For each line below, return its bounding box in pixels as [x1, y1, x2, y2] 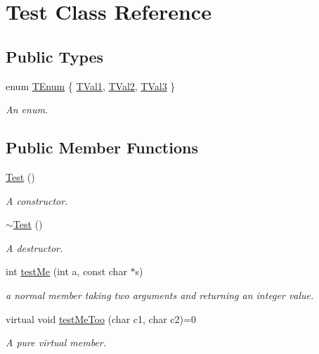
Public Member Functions [6, 137, 198, 158]
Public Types [6, 45, 104, 67]
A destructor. [6, 240, 63, 255]
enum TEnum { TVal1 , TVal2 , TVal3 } [6, 78, 176, 93]
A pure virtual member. [6, 335, 107, 350]
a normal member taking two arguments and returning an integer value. [6, 287, 314, 302]
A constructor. [6, 193, 68, 208]
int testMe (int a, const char [6, 264, 127, 279]
